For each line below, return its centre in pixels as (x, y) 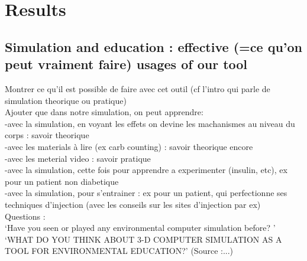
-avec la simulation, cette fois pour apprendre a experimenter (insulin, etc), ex (146, 170)
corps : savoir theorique (47, 135)
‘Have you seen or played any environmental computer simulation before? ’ (140, 228)
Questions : (25, 216)
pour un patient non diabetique (62, 181)
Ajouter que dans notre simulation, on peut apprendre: (104, 112)
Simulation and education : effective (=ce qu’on (153, 46)
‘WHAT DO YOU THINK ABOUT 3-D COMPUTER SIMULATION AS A (143, 239)
